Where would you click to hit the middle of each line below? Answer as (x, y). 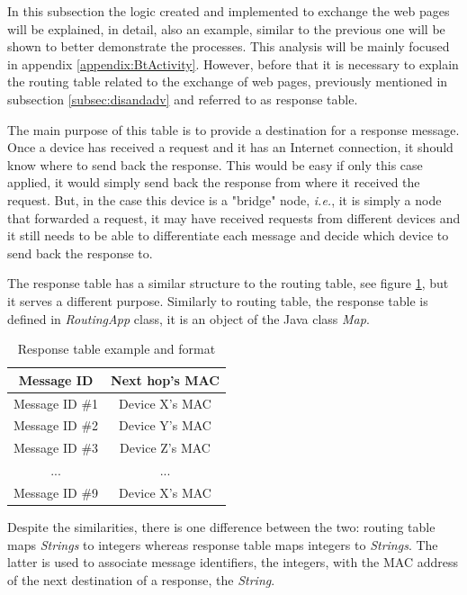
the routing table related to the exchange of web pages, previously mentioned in (228, 81)
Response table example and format (117, 349)
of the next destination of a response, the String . (141, 579)
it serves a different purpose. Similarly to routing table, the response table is (218, 300)
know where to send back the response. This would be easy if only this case (215, 164)
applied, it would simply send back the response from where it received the (214, 182)
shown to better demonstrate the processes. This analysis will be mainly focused (229, 46)
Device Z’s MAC (165, 448)
